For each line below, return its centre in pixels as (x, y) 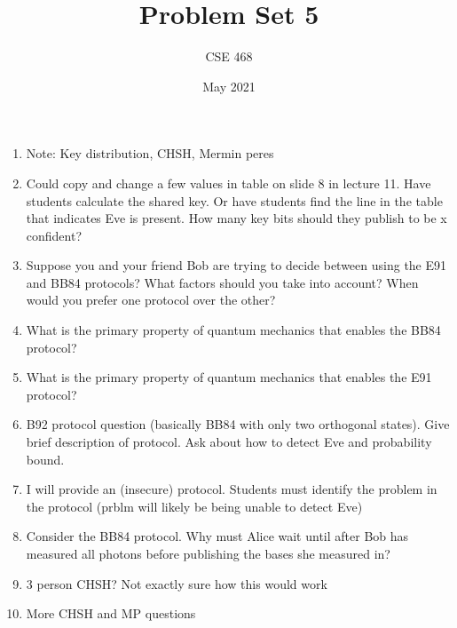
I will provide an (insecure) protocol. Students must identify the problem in (232, 489)
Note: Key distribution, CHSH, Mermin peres (150, 153)
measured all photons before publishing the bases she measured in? (208, 553)
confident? (54, 235)
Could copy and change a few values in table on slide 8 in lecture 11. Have (228, 183)
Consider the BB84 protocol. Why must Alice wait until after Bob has (217, 536)
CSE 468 (229, 56)
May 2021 (229, 86)
